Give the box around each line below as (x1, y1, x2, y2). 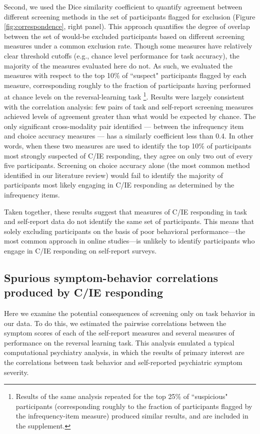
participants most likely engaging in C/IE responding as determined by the (4, 179, 234, 190)
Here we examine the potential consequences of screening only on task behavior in (4, 308, 255, 318)
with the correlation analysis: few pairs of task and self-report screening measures (4, 101, 253, 111)
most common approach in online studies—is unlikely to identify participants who (4, 235, 255, 246)
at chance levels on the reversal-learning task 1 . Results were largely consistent (4, 90, 244, 101)
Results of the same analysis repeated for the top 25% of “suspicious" (15, 391, 228, 401)
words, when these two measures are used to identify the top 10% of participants (4, 140, 251, 150)
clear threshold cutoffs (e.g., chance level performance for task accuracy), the (4, 50, 239, 60)
